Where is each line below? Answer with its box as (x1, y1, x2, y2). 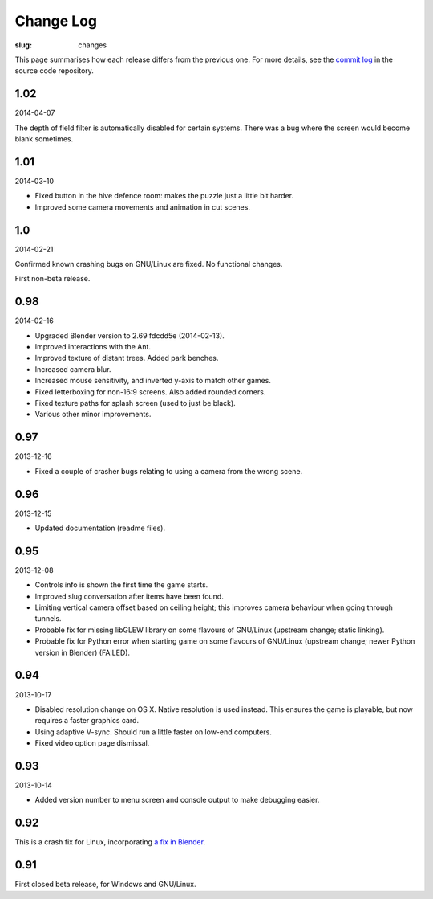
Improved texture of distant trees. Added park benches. (34, 353, 219, 363)
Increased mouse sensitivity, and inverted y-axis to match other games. (34, 376, 272, 386)
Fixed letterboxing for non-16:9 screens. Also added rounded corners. (34, 386, 266, 397)
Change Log (14, 12, 98, 30)
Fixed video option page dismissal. (34, 738, 150, 748)
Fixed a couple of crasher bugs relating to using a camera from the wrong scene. (34, 466, 303, 476)
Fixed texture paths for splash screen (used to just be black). (34, 398, 236, 408)
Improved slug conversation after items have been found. (34, 591, 224, 601)
